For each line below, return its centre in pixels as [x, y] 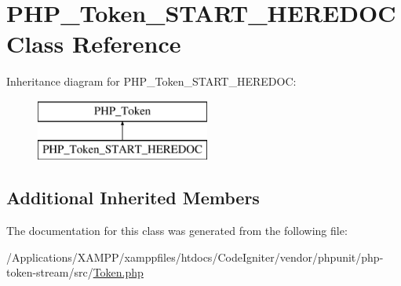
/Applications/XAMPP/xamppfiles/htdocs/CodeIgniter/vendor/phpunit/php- [195, 257]
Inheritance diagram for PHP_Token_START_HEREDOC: [151, 81]
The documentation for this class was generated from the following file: [177, 231]
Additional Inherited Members [133, 198]
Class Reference [94, 44]
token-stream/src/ [50, 272]
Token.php [118, 272]
